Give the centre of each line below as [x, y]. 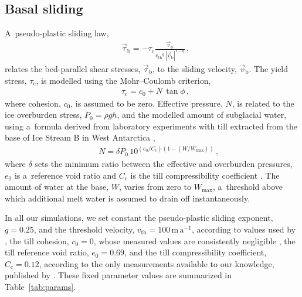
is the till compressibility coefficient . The [205, 175]
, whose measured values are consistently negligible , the [194, 240]
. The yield [269, 68]
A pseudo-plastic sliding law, [57, 33]
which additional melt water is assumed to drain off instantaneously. [128, 198]
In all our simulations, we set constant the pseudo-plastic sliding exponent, [139, 218]
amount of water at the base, [57, 187]
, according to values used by [244, 229]
